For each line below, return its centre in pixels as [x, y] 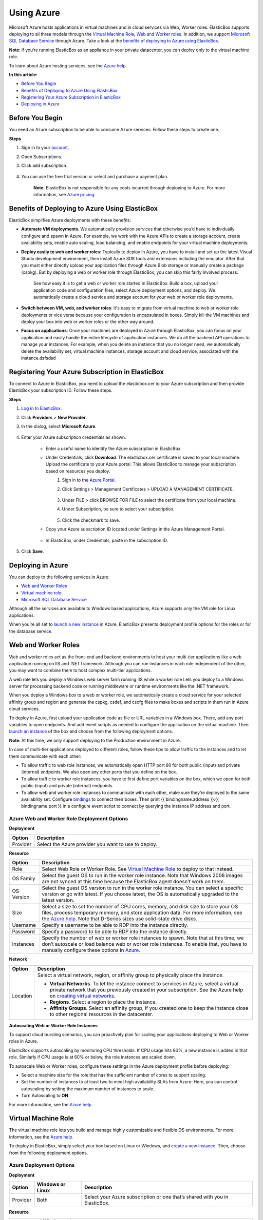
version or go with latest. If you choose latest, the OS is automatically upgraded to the [140, 894]
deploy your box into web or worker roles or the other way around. [88, 322]
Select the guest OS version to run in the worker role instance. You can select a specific [143, 888]
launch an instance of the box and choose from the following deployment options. [91, 732]
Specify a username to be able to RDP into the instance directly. [115, 925]
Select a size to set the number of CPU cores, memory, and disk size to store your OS [140, 907]
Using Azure [35, 13]
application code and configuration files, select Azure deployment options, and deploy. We [124, 290]
